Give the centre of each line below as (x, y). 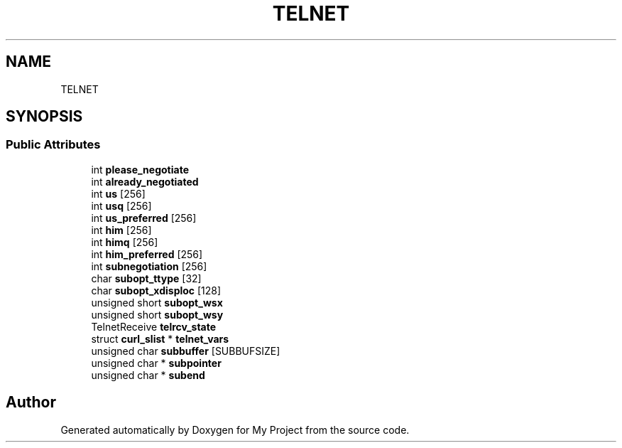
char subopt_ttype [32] (146, 278)
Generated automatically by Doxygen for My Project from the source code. (235, 430)
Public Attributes (53, 145)
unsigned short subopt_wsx (157, 302)
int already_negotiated (145, 181)
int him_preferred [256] (147, 254)
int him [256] (121, 230)
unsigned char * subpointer (156, 363)
